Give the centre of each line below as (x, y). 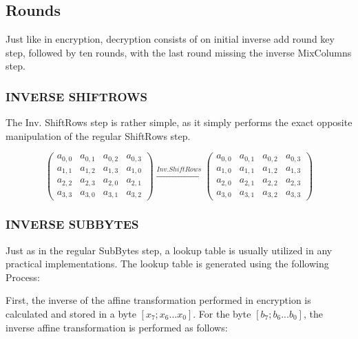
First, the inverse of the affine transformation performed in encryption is (158, 300)
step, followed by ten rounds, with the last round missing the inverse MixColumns (179, 52)
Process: (23, 277)
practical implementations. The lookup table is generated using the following (167, 264)
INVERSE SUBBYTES (72, 224)
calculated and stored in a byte (71, 313)
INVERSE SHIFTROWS (76, 96)
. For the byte (222, 313)
